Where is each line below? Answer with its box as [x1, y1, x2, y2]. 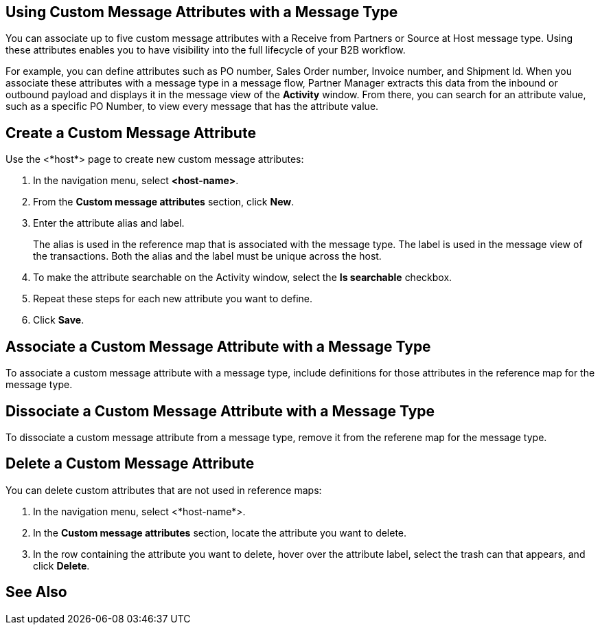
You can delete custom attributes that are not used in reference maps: [5, 484, 322, 496]
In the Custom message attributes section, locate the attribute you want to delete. [33, 526, 407, 539]
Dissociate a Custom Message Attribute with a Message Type [5, 402, 435, 420]
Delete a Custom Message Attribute [5, 455, 255, 473]
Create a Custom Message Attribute [5, 124, 256, 142]
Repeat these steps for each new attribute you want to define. [33, 293, 313, 305]
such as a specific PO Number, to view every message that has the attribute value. [5, 100, 379, 113]
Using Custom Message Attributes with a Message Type [5, 3, 398, 21]
